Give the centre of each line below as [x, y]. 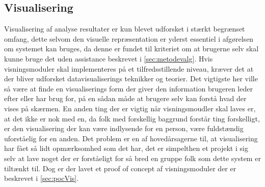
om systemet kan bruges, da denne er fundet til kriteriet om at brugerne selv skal [131, 49]
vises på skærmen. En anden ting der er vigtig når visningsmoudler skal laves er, [130, 108]
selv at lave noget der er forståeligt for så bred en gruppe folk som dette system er [132, 158]
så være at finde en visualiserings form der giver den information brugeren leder [128, 88]
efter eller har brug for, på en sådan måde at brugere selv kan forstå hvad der [125, 98]
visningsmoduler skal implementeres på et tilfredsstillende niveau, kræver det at [129, 68]
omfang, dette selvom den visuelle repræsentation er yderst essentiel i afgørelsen [129, 38]
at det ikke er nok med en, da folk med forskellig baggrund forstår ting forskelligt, [132, 118]
